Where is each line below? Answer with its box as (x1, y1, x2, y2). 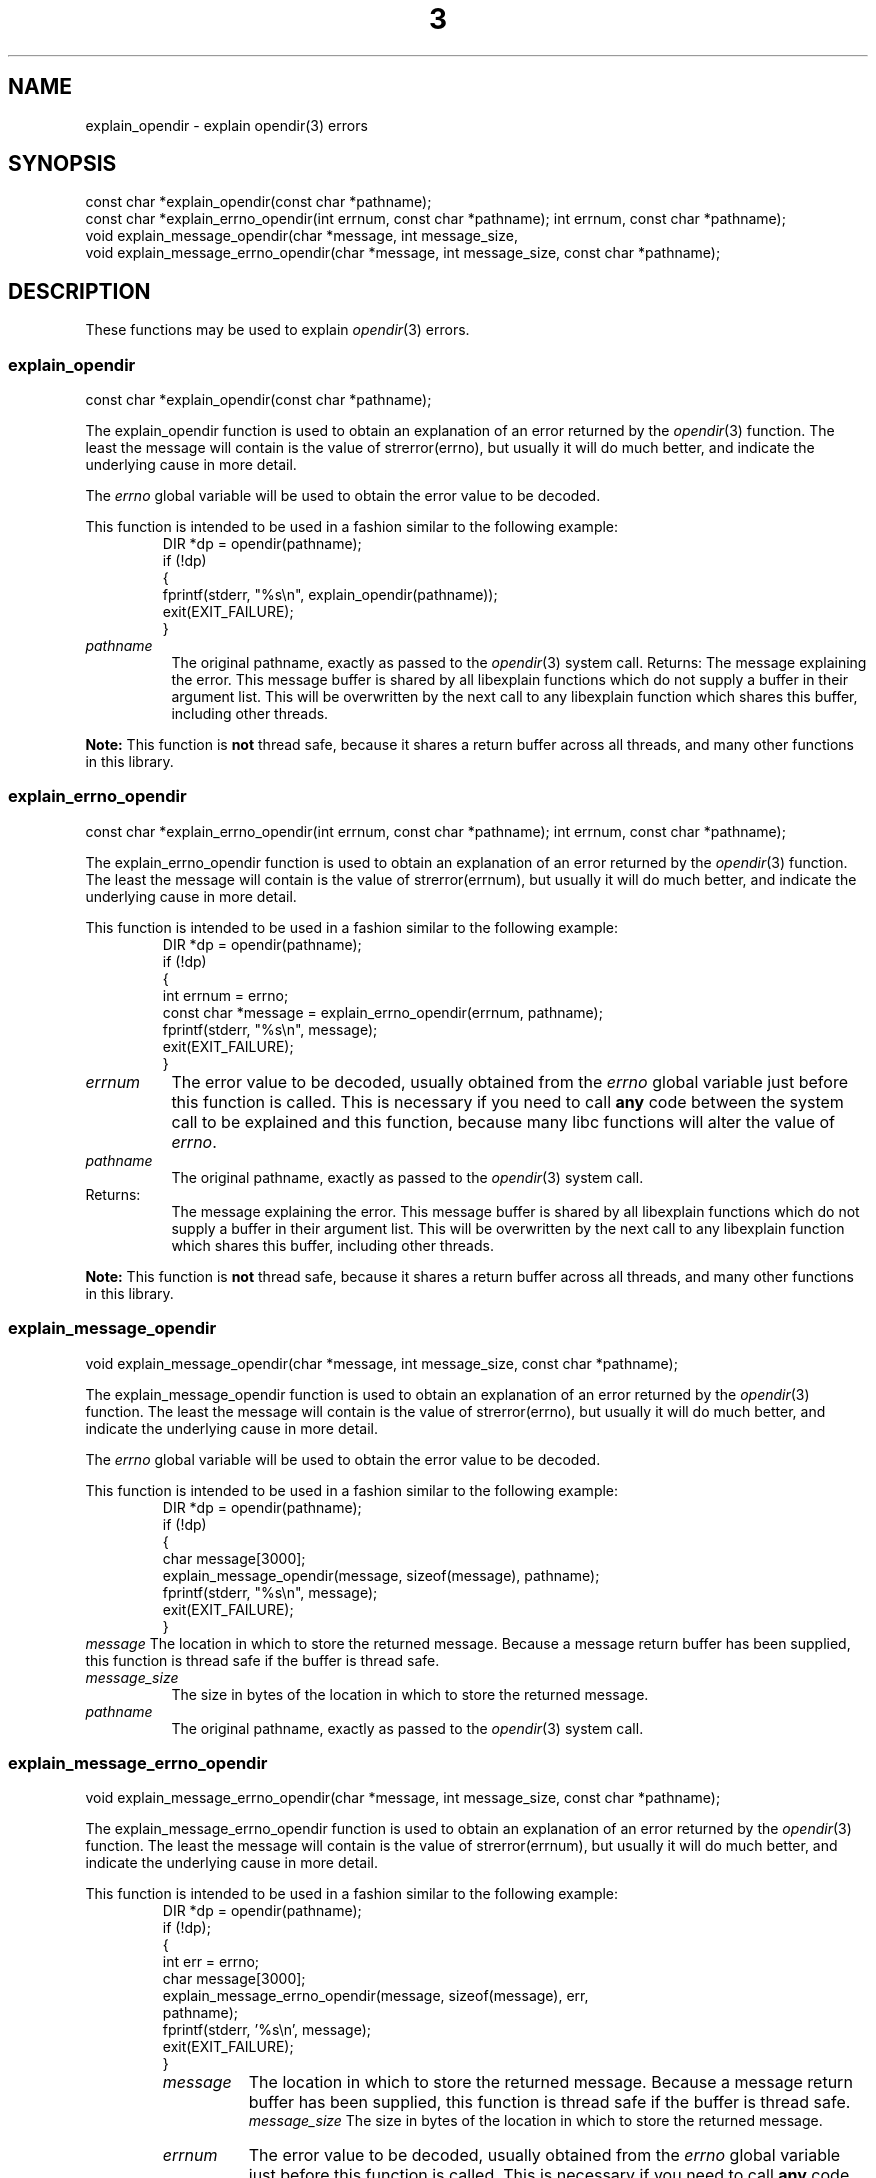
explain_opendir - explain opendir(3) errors (85, 116, 368, 134)
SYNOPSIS (8, 151, 117, 177)
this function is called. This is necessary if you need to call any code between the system (171, 1091, 844, 1112)
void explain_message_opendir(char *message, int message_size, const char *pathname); (85, 1354, 678, 1372)
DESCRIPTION (8, 278, 151, 304)
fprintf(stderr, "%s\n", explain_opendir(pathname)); (162, 586, 498, 604)
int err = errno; (162, 1953, 260, 1971)
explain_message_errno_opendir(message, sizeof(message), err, (162, 1987, 589, 2005)
